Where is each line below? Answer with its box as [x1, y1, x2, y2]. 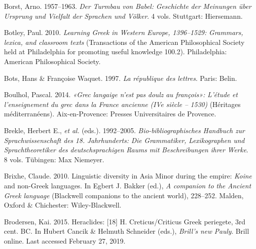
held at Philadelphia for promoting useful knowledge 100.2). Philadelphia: [4, 46, 227, 57]
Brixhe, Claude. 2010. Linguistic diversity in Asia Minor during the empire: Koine [4, 171, 252, 181]
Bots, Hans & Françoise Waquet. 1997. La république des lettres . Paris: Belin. [4, 72, 237, 83]
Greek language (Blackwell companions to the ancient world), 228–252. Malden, [4, 190, 244, 200]
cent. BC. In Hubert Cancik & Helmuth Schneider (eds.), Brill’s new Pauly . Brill [4, 226, 249, 236]
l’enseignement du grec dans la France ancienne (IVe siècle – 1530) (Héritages [4, 99, 241, 109]
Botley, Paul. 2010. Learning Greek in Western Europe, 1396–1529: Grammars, [4, 27, 243, 37]
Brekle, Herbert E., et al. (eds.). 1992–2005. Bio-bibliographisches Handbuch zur [4, 125, 245, 135]
